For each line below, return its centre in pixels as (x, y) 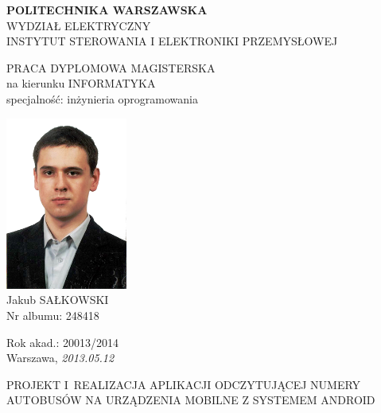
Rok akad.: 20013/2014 (62, 342)
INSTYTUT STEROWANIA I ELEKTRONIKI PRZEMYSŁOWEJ (172, 41)
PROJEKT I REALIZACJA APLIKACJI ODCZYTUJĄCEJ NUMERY (184, 384)
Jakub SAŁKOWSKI (58, 300)
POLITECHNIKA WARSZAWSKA (107, 10)
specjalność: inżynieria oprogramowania (103, 98)
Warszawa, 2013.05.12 (60, 358)
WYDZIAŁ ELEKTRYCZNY (79, 25)
